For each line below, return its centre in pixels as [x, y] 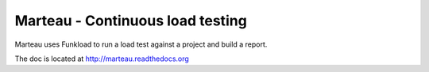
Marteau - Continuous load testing [131, 21]
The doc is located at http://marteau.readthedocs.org [102, 59]
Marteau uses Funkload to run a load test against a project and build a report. [141, 44]
